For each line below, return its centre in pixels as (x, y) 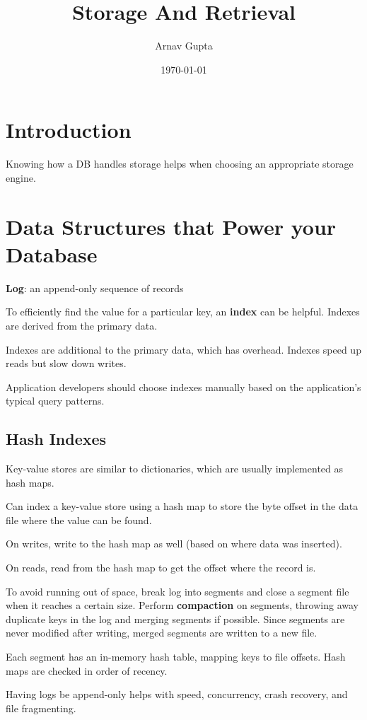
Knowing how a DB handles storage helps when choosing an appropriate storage (180, 164)
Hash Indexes (56, 439)
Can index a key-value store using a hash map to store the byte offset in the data (182, 506)
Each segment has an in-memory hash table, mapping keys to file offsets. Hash (176, 657)
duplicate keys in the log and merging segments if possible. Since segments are (175, 619)
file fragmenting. (41, 708)
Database (52, 254)
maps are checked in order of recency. (87, 670)
